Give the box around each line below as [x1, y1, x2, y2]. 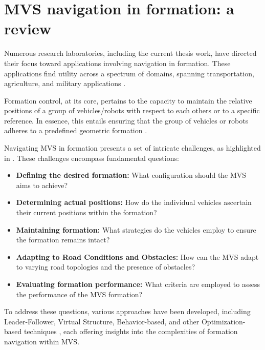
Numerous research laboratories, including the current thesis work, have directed [4, 48, 257, 58]
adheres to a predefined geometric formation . [4, 125, 147, 136]
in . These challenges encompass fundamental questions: [4, 152, 179, 163]
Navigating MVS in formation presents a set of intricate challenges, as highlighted [4, 142, 261, 153]
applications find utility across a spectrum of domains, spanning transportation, [4, 68, 254, 78]
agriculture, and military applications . [4, 78, 126, 89]
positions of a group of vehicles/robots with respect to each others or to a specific [4, 105, 260, 116]
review [4, 18, 51, 39]
